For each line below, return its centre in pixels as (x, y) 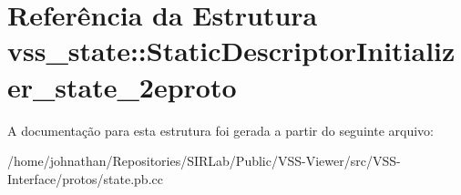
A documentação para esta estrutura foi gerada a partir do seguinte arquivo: (220, 130)
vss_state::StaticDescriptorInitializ (231, 51)
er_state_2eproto (122, 86)
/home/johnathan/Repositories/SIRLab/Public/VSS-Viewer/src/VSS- (204, 161)
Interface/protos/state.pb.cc (85, 178)
